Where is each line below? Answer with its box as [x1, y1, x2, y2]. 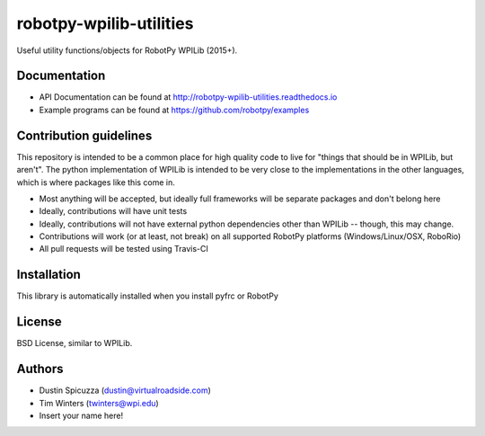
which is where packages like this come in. [16, 176, 175, 188]
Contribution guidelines [16, 128, 153, 143]
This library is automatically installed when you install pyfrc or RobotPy [16, 290, 278, 301]
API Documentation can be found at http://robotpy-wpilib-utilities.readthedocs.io [39, 92, 338, 102]
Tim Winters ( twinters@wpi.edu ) [39, 397, 159, 408]
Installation [16, 267, 81, 282]
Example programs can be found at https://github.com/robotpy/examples [39, 104, 310, 115]
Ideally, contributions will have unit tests [39, 206, 188, 217]
